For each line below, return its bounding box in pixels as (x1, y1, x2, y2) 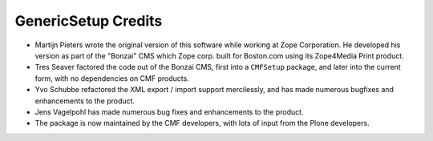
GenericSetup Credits (14, 12, 163, 30)
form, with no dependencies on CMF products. (34, 73, 190, 83)
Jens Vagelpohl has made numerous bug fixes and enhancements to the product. (34, 107, 304, 116)
